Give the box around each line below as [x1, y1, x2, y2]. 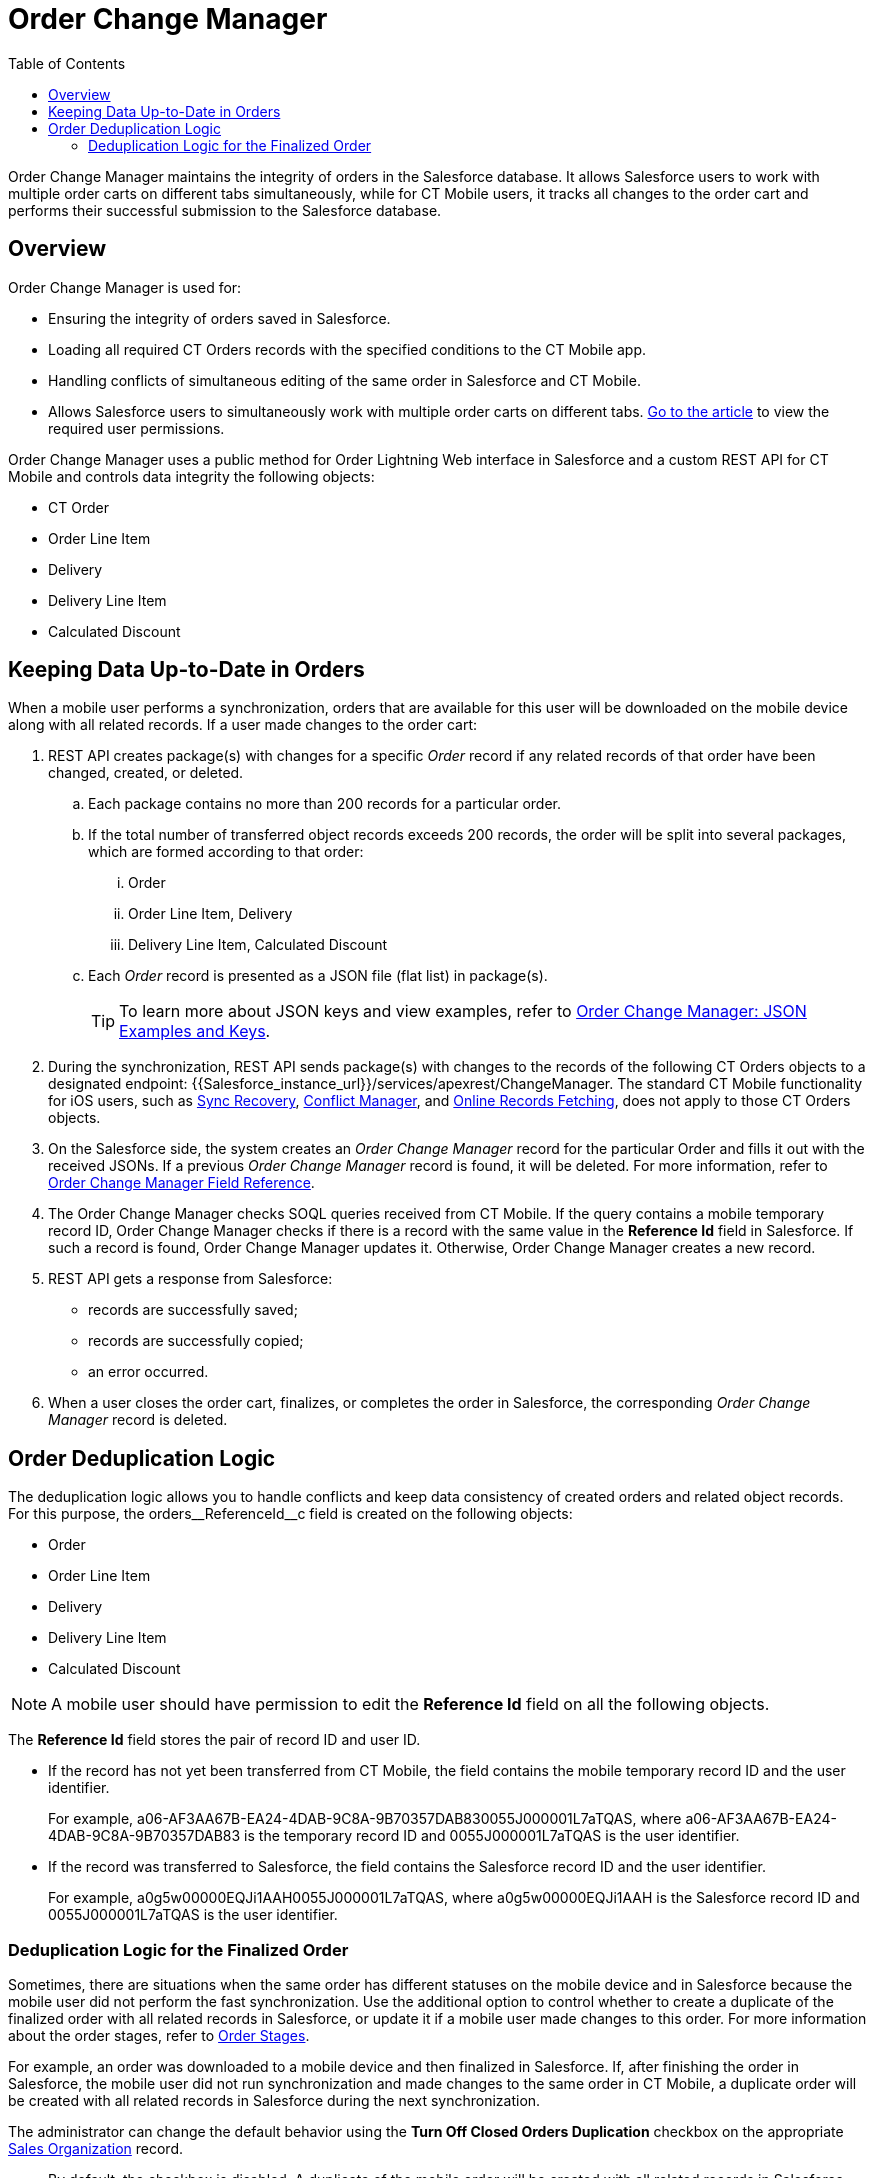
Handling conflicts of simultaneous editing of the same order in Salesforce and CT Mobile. [48, 371, 641, 389]
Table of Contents [8, 54, 126, 72]
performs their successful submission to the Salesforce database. [8, 201, 442, 219]
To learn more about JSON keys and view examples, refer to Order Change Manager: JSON [119, 1001, 807, 1022]
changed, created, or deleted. [48, 764, 244, 782]
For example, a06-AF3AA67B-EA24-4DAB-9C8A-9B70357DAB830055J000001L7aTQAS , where [48, 1810, 682, 1828]
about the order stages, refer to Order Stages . [8, 2027, 310, 2045]
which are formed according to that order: [88, 843, 364, 861]
